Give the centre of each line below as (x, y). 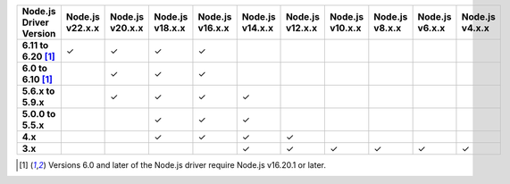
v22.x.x (83, 28)
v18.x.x (169, 28)
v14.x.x (258, 28)
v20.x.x (127, 28)
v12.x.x (301, 28)
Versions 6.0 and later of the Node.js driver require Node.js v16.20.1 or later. (187, 165)
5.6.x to (38, 91)
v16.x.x (213, 28)
